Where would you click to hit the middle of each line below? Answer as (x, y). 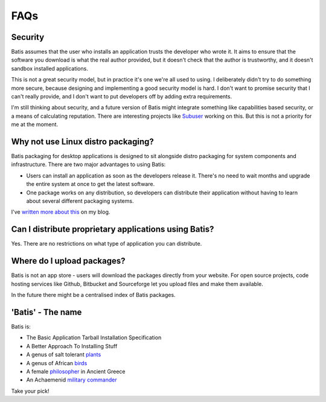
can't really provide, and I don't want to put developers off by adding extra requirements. (122, 97)
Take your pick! (30, 391)
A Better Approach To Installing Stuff (72, 346)
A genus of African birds (57, 363)
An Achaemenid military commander (72, 380)
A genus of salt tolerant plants (64, 355)
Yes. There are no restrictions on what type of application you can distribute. (107, 244)
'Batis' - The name (46, 312)
